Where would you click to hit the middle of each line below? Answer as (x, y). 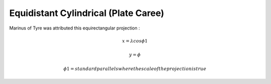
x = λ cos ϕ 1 (135, 41)
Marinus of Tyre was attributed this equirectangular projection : (75, 28)
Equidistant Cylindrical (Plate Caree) (87, 13)
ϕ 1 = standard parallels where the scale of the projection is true (135, 68)
